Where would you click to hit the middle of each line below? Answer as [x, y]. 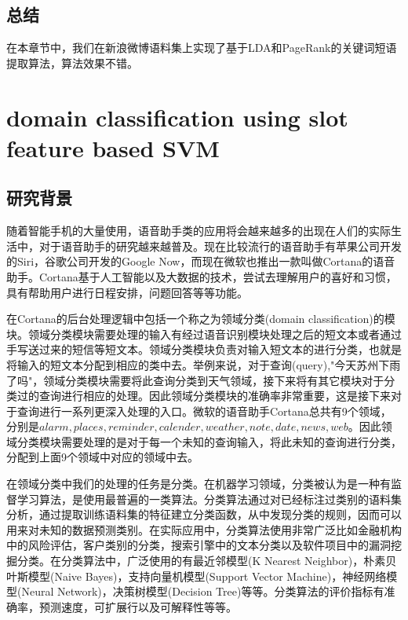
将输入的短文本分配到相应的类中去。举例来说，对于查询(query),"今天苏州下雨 [204, 364]
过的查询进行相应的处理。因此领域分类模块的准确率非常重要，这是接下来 [204, 396]
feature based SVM [113, 147]
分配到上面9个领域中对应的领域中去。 [102, 457]
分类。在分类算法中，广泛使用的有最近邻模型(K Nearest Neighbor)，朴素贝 [207, 561]
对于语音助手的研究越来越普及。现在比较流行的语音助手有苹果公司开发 [220, 246]
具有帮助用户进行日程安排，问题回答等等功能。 [127, 292]
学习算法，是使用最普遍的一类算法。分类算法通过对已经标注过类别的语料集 [209, 499]
